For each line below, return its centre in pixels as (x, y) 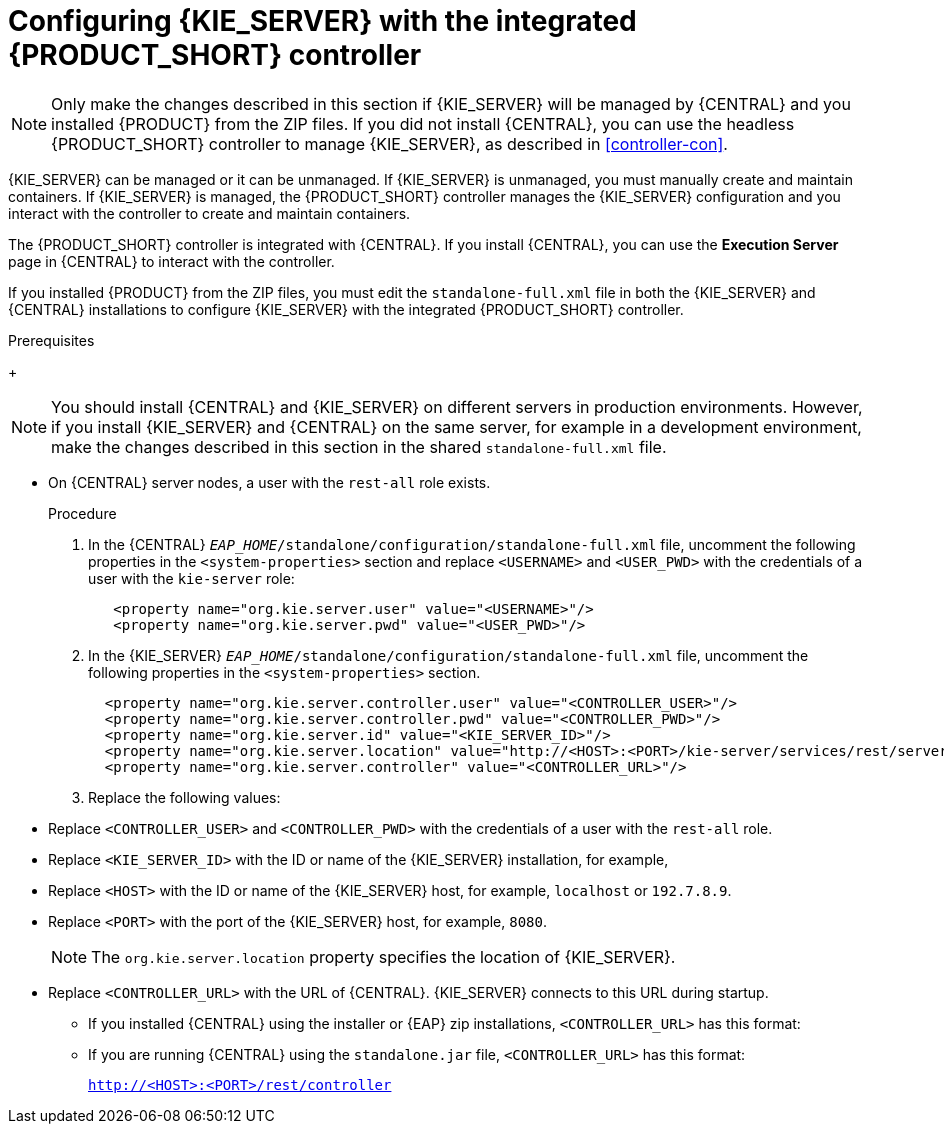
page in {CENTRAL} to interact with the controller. (171, 261)
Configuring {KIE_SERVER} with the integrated (322, 21)
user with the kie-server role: (191, 578)
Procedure (82, 513)
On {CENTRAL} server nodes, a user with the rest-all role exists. (269, 482)
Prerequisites (51, 340)
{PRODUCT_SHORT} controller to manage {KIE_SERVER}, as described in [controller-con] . (389, 143)
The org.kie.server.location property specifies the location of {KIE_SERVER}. (383, 956)
